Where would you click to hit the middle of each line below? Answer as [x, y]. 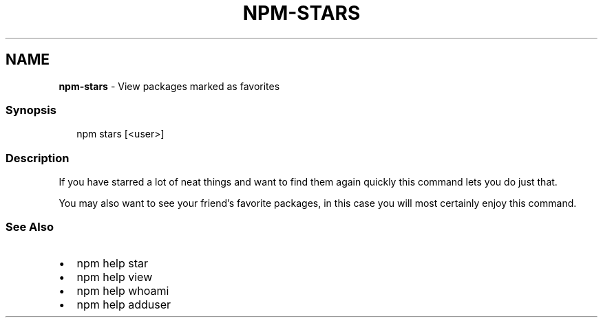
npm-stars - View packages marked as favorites [169, 86]
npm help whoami [123, 290]
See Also [30, 227]
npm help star [113, 263]
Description [38, 158]
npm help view [115, 277]
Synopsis [31, 110]
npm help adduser [124, 304]
